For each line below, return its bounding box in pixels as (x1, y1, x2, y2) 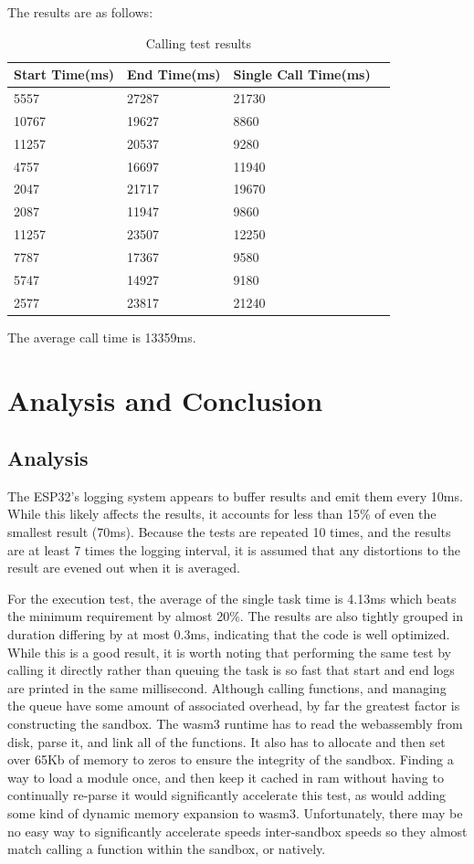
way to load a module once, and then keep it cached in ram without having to (7, 767, 444, 786)
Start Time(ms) (14, 65, 115, 84)
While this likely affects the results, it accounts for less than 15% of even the (7, 504, 437, 523)
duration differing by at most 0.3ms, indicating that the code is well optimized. (7, 625, 450, 644)
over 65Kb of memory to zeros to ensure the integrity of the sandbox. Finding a (7, 750, 454, 769)
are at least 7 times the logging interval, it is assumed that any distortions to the (7, 540, 461, 559)
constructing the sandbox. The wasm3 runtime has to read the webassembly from (7, 714, 463, 733)
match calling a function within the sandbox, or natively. (7, 839, 326, 859)
